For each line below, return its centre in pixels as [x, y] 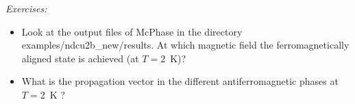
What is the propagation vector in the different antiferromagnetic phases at [180, 81]
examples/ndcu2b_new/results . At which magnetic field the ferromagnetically [185, 45]
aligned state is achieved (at [80, 58]
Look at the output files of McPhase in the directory [132, 31]
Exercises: [26, 8]
